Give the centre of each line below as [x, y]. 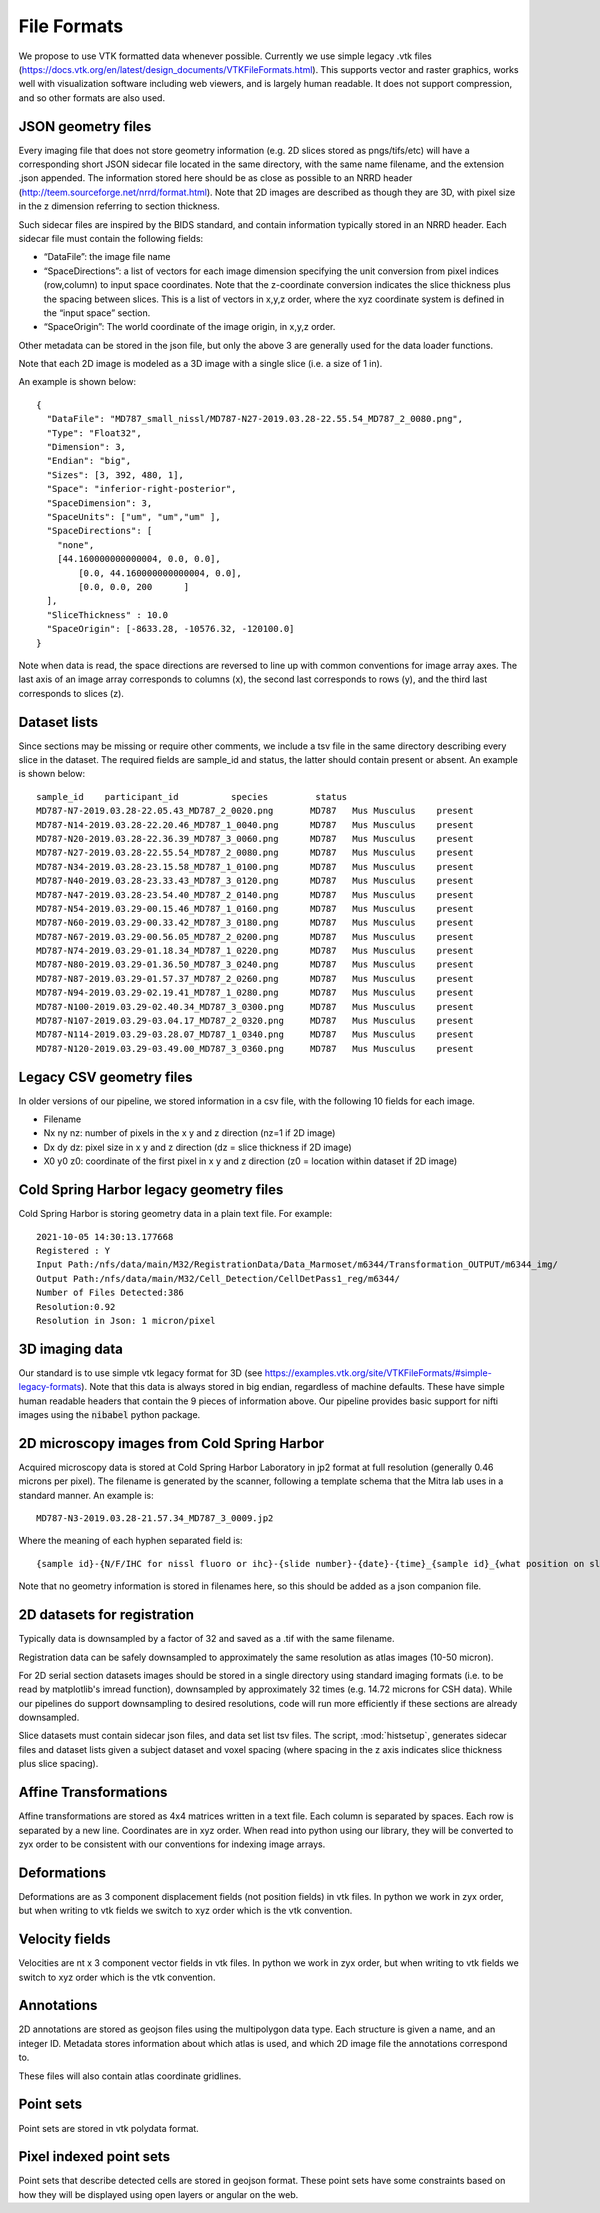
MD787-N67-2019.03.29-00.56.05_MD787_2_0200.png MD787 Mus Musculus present [255, 936]
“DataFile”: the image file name [107, 257]
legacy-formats [50, 1387]
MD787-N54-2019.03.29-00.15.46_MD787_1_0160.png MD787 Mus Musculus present [255, 908]
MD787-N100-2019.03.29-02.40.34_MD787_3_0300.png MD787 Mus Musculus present [255, 1006]
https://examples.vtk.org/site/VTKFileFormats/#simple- [378, 1372]
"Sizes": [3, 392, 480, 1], [115, 474]
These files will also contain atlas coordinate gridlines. [130, 2076]
